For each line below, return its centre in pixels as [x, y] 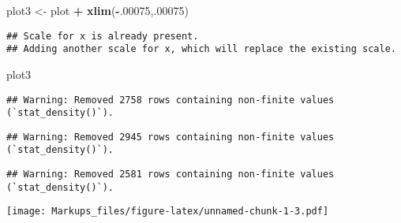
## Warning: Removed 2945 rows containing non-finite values [171, 137]
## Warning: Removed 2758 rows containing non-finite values [171, 100]
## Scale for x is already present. [103, 36]
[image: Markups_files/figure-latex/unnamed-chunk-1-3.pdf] [168, 212]
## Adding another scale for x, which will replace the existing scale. [201, 49]
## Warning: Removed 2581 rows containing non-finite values [171, 175]
